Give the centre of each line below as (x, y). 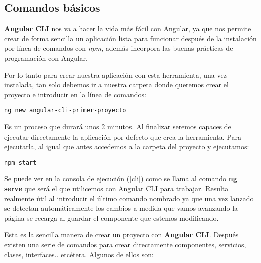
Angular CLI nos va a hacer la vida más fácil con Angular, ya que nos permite (128, 28)
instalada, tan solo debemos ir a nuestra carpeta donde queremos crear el (116, 85)
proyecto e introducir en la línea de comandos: (75, 94)
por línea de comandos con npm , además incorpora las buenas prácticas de (119, 48)
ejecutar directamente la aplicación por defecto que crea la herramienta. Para (123, 136)
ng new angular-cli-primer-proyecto (65, 111)
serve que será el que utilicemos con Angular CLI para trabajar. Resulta (116, 188)
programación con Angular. (46, 57)
